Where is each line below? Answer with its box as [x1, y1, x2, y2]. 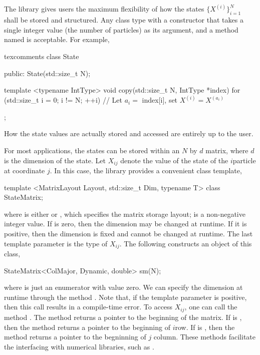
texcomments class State [4, 51, 79, 62]
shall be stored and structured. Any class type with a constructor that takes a [4, 15, 243, 25]
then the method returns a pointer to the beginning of [4, 321, 170, 332]
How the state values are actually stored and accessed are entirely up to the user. [4, 128, 253, 139]
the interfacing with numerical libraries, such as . [4, 341, 154, 351]
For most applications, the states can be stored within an [4, 145, 180, 156]
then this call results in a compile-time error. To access [4, 301, 173, 312]
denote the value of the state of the [120, 155, 228, 165]
